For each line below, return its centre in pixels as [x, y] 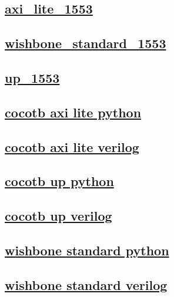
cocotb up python [59, 181]
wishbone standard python [87, 250]
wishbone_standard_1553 [86, 43]
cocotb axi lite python [73, 112]
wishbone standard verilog [86, 284]
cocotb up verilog [58, 216]
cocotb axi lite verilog [72, 146]
